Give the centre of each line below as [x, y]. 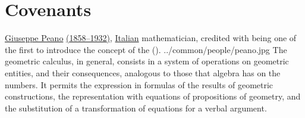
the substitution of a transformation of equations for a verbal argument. [136, 108]
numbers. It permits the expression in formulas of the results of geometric [139, 84]
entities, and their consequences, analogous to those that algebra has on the [143, 72]
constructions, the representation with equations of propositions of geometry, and [153, 96]
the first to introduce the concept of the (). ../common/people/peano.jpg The [146, 49]
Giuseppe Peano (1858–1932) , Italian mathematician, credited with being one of [151, 38]
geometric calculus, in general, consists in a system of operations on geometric [147, 61]
